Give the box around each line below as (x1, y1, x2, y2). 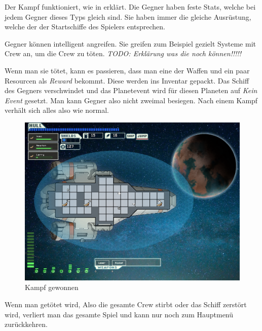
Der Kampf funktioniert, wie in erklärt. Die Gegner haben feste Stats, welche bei (5, 2, 256, 12)
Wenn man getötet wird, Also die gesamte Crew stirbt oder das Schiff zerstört (5, 299, 247, 309)
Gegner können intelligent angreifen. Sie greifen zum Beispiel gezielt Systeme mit (5, 38, 256, 49)
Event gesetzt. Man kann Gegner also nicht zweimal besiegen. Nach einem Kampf (5, 95, 258, 105)
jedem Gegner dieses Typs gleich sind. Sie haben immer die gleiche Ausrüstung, (5, 11, 251, 22)
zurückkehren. (5, 319, 48, 329)
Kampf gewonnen (25, 282, 79, 293)
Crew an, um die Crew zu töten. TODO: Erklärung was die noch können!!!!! (5, 48, 242, 59)
